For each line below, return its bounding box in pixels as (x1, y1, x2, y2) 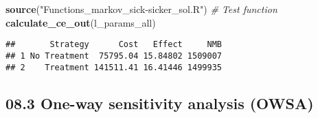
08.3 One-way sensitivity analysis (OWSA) (5, 92, 314, 113)
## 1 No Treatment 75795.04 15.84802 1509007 (5, 50, 222, 61)
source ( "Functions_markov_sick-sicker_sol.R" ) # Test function (5, 2, 277, 16)
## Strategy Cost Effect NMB (5, 40, 222, 50)
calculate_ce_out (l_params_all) (5, 15, 156, 29)
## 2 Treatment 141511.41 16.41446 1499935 (5, 62, 222, 72)
